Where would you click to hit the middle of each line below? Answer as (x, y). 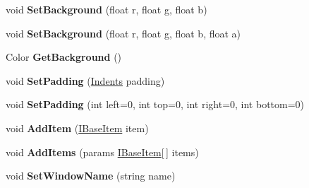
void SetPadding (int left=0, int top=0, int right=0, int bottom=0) (155, 104)
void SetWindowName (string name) (91, 176)
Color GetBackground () (64, 57)
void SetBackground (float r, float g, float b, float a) (123, 33)
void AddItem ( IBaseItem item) (77, 128)
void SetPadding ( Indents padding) (85, 80)
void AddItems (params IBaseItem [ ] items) (102, 152)
